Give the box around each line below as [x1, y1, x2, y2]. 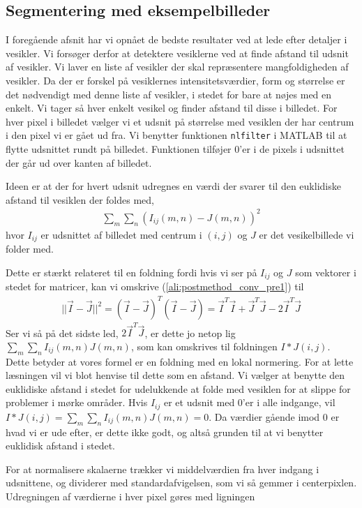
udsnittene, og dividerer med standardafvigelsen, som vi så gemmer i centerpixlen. [6, 475, 357, 490]
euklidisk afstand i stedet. [6, 438, 115, 453]
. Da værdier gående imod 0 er [209, 409, 340, 424]
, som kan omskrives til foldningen [130, 338, 278, 353]
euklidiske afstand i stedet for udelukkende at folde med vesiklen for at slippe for [6, 381, 351, 396]
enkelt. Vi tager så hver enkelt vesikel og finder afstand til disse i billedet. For [6, 100, 338, 115]
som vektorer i [295, 264, 356, 279]
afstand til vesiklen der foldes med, [6, 192, 154, 207]
